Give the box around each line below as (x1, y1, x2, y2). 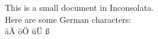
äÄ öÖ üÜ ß (5, 25, 50, 37)
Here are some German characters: (5, 13, 132, 25)
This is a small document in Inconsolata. (5, 1, 154, 13)
